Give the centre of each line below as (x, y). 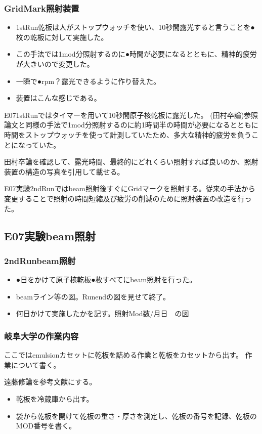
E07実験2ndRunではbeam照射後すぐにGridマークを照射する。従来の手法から (130, 188)
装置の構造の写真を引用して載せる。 (64, 171)
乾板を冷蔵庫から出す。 (55, 398)
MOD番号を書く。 (46, 426)
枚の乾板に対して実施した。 (62, 37)
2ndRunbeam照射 (40, 260)
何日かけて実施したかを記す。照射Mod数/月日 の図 (102, 313)
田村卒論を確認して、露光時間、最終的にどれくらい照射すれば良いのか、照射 (131, 162)
